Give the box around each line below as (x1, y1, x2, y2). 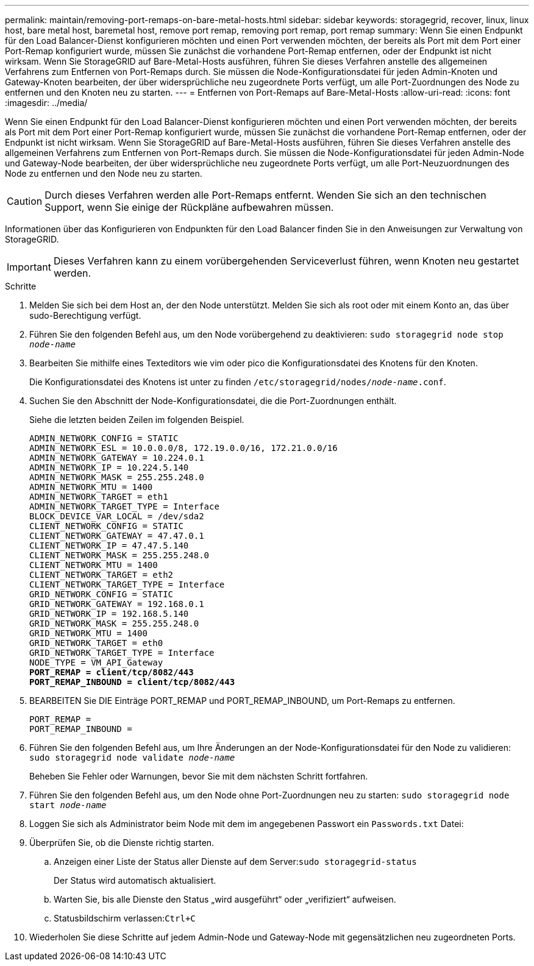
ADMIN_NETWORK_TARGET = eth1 (29, 492, 168, 502)
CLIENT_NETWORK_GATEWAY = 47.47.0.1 (29, 531, 204, 541)
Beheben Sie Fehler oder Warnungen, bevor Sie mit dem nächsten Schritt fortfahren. (29, 771, 368, 781)
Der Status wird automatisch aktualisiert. (54, 875, 216, 886)
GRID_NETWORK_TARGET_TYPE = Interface (29, 648, 215, 658)
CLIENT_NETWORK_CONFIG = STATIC (29, 521, 183, 531)
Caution (7, 195, 43, 207)
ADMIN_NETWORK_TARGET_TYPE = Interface (29, 502, 219, 511)
